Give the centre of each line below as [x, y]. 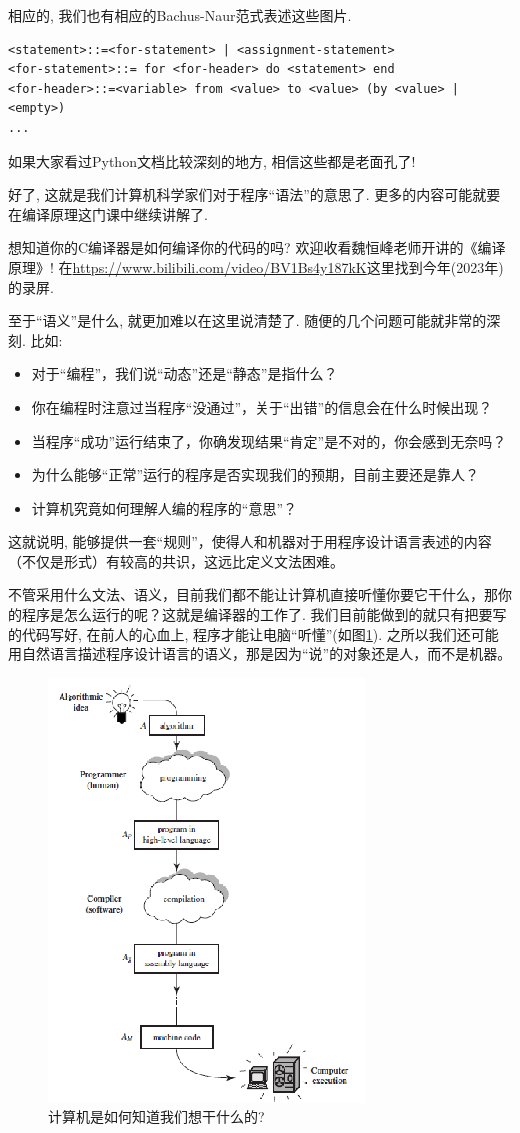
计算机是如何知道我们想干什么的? [156, 1116]
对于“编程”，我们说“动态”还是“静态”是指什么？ [184, 373]
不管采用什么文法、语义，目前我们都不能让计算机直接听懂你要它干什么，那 [253, 594]
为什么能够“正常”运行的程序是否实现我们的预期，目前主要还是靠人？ [255, 474]
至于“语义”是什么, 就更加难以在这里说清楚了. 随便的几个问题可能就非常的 [247, 320]
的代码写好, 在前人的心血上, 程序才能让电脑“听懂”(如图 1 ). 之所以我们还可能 [253, 633]
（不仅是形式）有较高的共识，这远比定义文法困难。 [176, 560]
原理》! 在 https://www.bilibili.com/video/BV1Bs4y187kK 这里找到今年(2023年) [256, 266]
